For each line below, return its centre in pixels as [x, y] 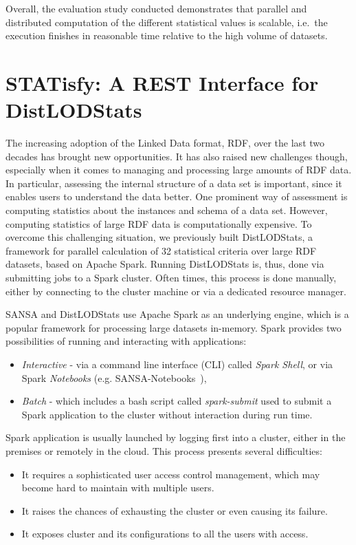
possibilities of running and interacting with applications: [126, 341]
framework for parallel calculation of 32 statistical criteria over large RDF [161, 250]
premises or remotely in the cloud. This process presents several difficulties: [164, 450]
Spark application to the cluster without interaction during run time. [167, 414]
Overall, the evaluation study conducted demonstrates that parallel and [156, 8]
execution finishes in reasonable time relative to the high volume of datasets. [167, 35]
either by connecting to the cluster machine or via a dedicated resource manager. [176, 291]
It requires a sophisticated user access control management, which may [171, 474]
